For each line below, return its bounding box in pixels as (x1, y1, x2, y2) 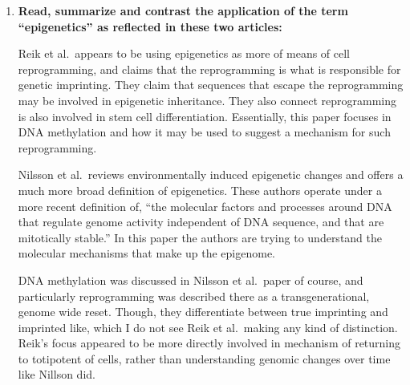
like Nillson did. (18, 366, 95, 383)
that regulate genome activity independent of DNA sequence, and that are (18, 213, 384, 230)
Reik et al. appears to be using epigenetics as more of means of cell (18, 45, 351, 62)
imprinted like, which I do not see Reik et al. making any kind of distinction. (18, 318, 398, 335)
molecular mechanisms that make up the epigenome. (18, 245, 276, 261)
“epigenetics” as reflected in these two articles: (18, 18, 282, 34)
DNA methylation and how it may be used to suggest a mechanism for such (18, 124, 391, 140)
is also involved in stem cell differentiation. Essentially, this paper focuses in (18, 107, 392, 124)
